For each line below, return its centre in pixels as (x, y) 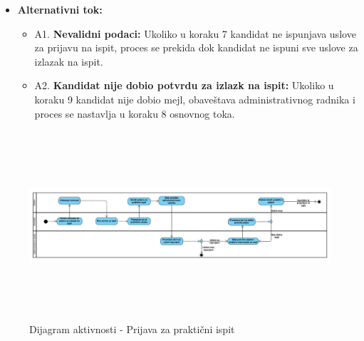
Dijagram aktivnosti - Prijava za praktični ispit (132, 329)
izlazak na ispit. (69, 61)
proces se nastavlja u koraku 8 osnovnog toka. (135, 113)
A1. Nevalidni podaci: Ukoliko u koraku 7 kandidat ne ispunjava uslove (195, 33)
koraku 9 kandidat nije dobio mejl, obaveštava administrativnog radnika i (195, 99)
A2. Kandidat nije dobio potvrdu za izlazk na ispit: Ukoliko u (184, 85)
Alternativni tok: (60, 9)
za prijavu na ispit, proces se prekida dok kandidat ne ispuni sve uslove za (196, 47)
